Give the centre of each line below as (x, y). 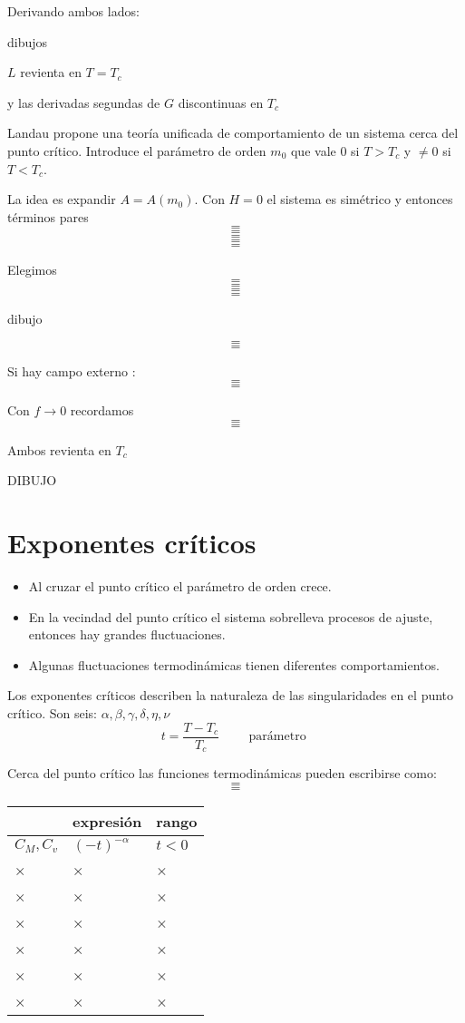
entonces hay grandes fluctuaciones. (127, 634)
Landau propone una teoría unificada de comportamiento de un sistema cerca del (233, 133)
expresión (107, 821)
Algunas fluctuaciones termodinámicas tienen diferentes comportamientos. (234, 664)
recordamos (102, 410)
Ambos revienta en (59, 449)
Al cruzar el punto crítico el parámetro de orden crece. (180, 586)
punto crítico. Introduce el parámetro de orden (137, 150)
